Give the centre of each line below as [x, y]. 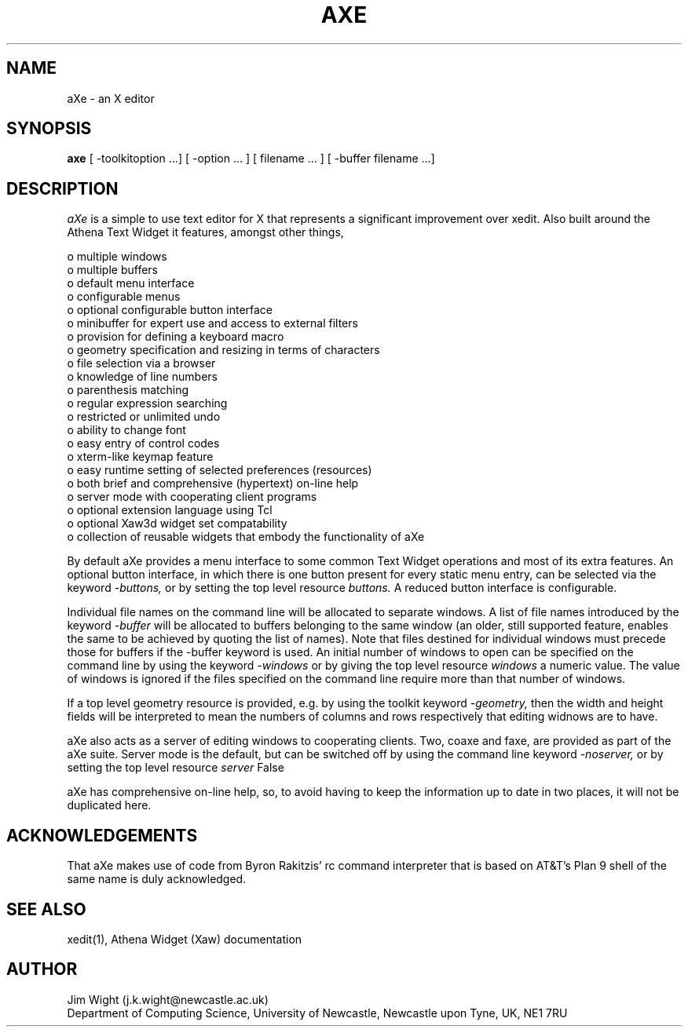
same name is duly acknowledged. [157, 879]
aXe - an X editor [111, 98]
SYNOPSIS [49, 129]
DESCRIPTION [62, 188]
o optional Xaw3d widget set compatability [177, 524]
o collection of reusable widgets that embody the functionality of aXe [246, 537]
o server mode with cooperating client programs [192, 497]
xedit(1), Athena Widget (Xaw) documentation [185, 939]
